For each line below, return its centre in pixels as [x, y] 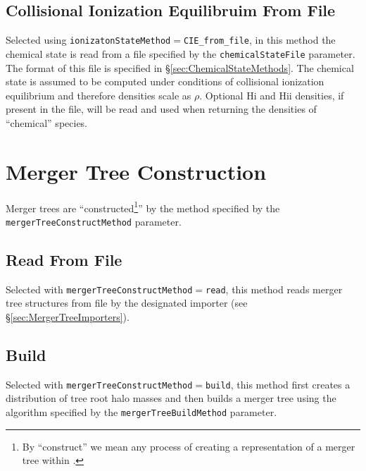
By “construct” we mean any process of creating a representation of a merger [189, 446]
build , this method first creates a [278, 384]
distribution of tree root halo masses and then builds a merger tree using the [171, 398]
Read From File [64, 259]
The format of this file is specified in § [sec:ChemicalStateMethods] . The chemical [180, 67]
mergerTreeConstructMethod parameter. [94, 221]
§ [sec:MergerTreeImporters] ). [68, 316]
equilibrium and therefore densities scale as [99, 95]
